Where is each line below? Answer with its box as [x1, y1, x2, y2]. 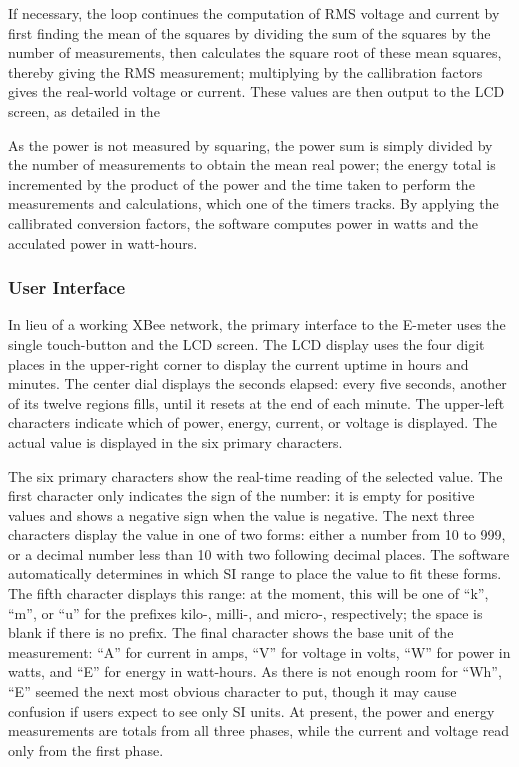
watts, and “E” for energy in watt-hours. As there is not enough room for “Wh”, [8, 661, 502, 682]
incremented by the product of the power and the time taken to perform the [8, 173, 475, 194]
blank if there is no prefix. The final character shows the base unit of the [8, 622, 454, 643]
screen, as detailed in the [8, 100, 160, 121]
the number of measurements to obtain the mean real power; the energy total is [8, 154, 496, 175]
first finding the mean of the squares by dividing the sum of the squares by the [8, 22, 491, 43]
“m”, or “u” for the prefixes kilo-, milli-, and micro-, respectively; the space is [8, 602, 483, 623]
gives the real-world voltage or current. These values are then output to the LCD [8, 81, 505, 102]
